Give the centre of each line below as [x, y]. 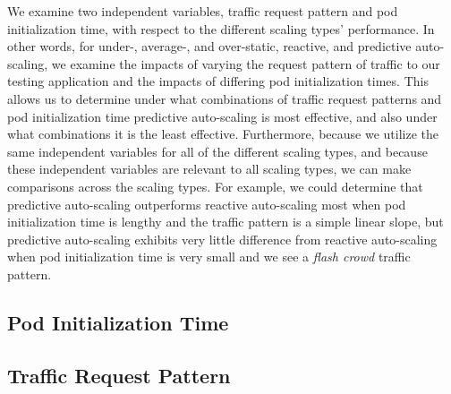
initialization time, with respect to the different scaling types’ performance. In [221, 28]
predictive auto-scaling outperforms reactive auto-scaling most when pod [207, 204]
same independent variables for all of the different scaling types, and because [217, 151]
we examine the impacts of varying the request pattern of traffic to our [246, 63]
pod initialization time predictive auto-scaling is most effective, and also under [222, 116]
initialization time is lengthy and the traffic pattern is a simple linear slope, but [225, 222]
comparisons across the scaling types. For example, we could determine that [215, 186]
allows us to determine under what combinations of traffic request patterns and [225, 98]
